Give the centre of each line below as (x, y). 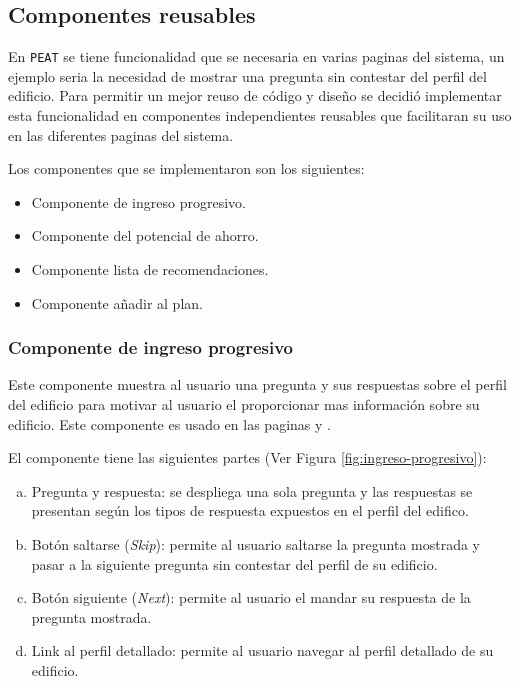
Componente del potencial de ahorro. (145, 235)
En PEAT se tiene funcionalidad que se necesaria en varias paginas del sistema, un (256, 56)
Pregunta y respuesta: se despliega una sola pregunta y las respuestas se (252, 490)
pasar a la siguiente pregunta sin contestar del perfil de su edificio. (234, 563)
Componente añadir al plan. (117, 302)
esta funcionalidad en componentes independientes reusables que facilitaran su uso (260, 115)
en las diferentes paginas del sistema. (121, 134)
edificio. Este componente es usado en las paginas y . (169, 423)
